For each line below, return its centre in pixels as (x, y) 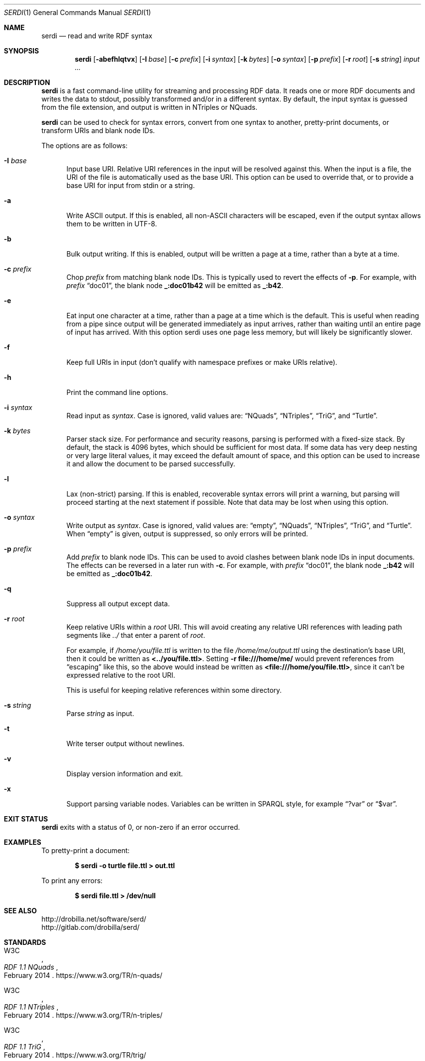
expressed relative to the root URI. (121, 675)
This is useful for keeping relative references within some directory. (174, 690)
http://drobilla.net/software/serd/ (94, 919)
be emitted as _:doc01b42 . (109, 573)
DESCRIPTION (27, 82)
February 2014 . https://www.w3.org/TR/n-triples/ (83, 1015)
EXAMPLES (23, 842)
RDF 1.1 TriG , (25, 1047)
